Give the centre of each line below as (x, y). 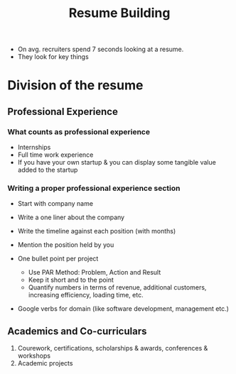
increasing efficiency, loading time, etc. (86, 295)
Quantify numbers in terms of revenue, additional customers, (117, 287)
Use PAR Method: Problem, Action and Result (95, 273)
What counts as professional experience (79, 131)
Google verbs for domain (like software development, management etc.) (123, 309)
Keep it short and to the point (71, 280)
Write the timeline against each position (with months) (97, 231)
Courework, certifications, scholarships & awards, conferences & (113, 348)
